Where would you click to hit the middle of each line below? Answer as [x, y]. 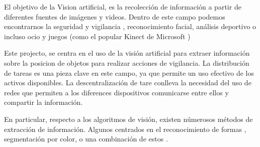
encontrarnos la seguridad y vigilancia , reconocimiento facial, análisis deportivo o [130, 26]
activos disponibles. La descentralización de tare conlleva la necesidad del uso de [128, 83]
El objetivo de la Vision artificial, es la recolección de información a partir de [123, 7]
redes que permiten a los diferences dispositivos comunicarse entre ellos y [116, 92]
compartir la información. [44, 102]
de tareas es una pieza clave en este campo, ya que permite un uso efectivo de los [129, 72]
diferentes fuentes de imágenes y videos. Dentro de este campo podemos [115, 16]
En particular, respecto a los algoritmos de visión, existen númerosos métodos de [128, 119]
